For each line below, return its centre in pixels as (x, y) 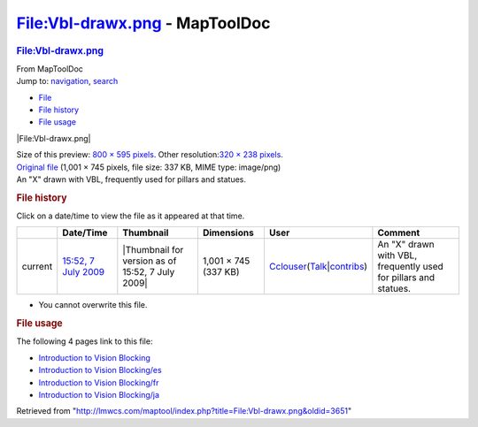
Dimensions (228, 233)
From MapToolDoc (50, 69)
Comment (399, 233)
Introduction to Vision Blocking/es (100, 370)
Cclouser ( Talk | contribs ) (318, 267)
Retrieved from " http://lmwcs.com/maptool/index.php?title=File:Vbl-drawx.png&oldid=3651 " (184, 411)
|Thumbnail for (153, 250)
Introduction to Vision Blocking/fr (99, 382)
